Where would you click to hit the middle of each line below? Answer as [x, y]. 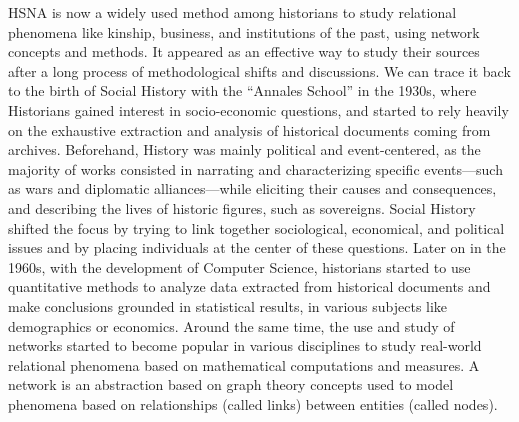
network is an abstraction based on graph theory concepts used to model [231, 384]
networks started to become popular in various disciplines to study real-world [245, 345]
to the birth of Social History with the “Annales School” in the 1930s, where [242, 90]
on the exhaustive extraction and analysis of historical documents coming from [249, 129]
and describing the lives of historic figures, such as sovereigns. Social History [242, 207]
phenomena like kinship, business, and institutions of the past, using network [244, 31]
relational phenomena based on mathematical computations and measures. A [244, 364]
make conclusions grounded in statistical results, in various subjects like [228, 305]
